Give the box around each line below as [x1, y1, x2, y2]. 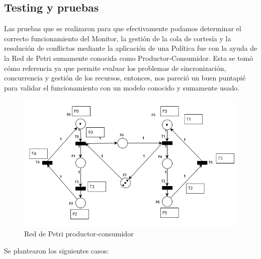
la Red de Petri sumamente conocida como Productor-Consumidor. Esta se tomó [4, 52, 253, 63]
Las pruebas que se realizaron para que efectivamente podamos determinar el [4, 23, 241, 34]
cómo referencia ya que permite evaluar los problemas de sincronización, [4, 62, 226, 73]
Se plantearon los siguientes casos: [4, 245, 109, 255]
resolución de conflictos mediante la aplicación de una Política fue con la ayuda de [4, 43, 257, 53]
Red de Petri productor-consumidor [24, 228, 134, 239]
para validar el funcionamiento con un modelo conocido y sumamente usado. [4, 82, 240, 93]
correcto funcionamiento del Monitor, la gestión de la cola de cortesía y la [4, 33, 231, 43]
